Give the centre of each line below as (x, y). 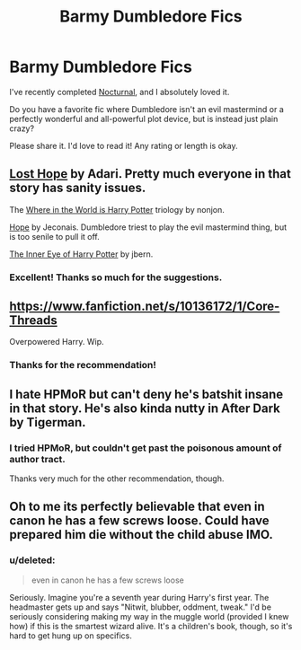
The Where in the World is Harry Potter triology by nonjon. (117, 209)
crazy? (22, 128)
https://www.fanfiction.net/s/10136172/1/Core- (145, 307)
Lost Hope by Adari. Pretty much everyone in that (150, 174)
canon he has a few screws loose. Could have (139, 521)
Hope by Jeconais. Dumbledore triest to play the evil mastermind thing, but (148, 227)
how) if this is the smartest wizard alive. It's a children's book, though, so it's (151, 626)
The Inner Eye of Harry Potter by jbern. (81, 254)
